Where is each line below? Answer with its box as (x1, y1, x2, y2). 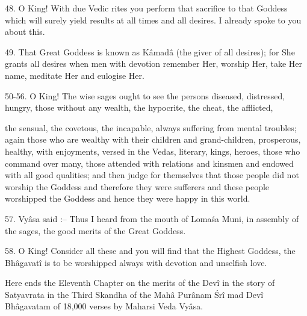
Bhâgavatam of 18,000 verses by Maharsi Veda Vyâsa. (5, 300, 203, 312)
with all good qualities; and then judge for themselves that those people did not (5, 169, 299, 181)
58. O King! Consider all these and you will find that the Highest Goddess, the (5, 244, 296, 257)
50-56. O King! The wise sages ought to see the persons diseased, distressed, (5, 89, 285, 102)
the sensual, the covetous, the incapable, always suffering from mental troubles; (5, 121, 297, 134)
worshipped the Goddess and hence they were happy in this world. (5, 192, 250, 205)
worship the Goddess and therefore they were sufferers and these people (5, 180, 270, 193)
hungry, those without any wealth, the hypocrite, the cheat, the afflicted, (5, 101, 273, 114)
